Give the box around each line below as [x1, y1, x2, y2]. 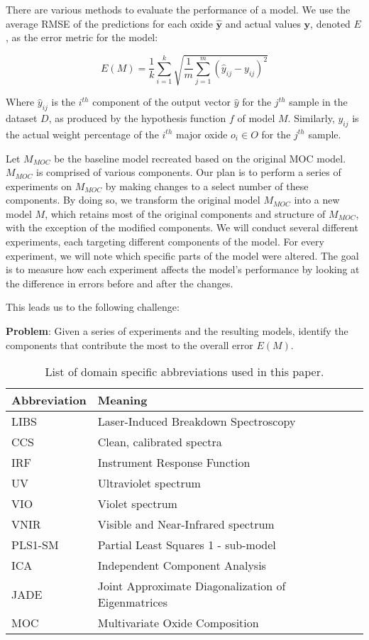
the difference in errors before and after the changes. [6, 275, 233, 290]
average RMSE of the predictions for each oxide [6, 16, 213, 31]
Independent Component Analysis [97, 557, 266, 574]
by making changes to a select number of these [105, 178, 309, 193]
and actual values [225, 16, 301, 31]
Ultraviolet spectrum [97, 475, 201, 492]
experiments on [6, 178, 72, 193]
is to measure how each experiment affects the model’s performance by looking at [6, 262, 360, 277]
